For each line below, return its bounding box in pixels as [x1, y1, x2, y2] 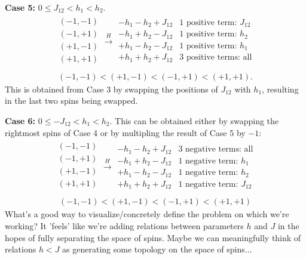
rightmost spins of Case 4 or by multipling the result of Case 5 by [5, 126, 246, 138]
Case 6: [5, 115, 36, 127]
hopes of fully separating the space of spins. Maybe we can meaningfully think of [5, 231, 301, 243]
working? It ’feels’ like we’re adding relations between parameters [5, 220, 244, 232]
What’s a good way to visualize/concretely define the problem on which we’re [5, 208, 289, 220]
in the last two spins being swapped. [5, 94, 138, 107]
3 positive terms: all [179, 53, 252, 62]
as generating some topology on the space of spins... [62, 243, 252, 255]
